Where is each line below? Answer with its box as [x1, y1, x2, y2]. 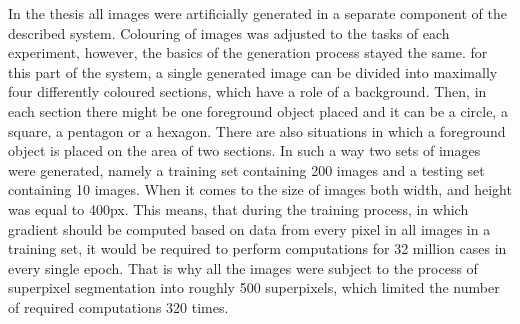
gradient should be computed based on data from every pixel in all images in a [8, 218, 491, 239]
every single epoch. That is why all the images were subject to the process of [8, 257, 478, 278]
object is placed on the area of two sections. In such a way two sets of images [8, 140, 481, 161]
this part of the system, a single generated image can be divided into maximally [8, 61, 498, 82]
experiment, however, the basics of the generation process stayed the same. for [8, 42, 488, 63]
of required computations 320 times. [8, 296, 229, 317]
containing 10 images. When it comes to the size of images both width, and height [8, 179, 512, 200]
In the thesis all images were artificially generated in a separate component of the [8, 3, 507, 23]
